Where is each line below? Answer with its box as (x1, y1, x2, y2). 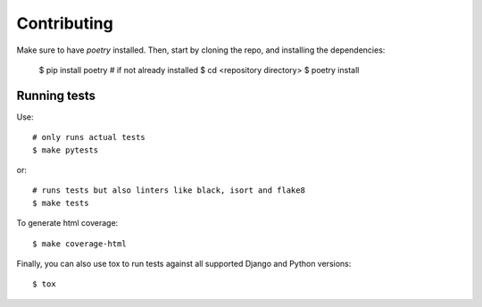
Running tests (16, 87, 96, 103)
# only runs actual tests (32, 132, 146, 143)
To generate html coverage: (16, 218, 119, 228)
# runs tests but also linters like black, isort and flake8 (32, 186, 305, 195)
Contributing (16, 13, 113, 33)
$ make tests (32, 197, 89, 208)
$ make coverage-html (32, 238, 127, 249)
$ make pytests (32, 145, 99, 155)
